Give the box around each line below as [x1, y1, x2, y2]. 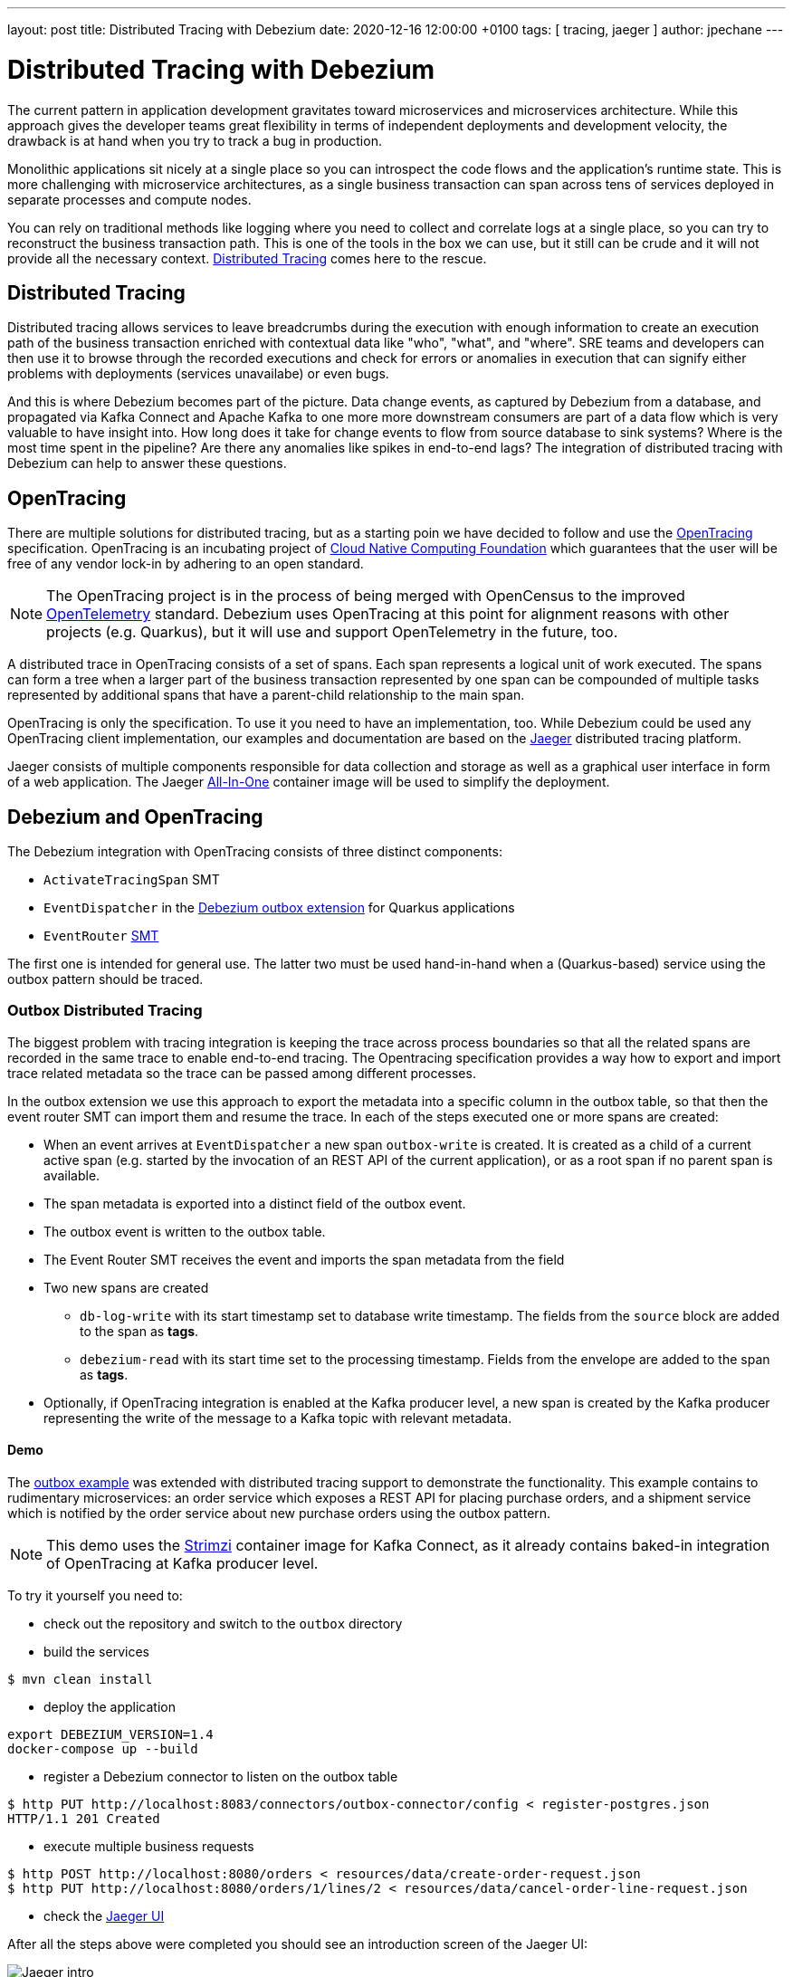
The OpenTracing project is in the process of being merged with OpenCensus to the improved [46, 587, 685, 606]
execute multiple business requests [43, 1839, 254, 1854]
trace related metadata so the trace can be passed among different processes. [7, 1065, 476, 1081]
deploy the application [43, 1699, 177, 1714]
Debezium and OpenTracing [7, 805, 263, 828]
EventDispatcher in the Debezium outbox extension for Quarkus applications [43, 900, 515, 916]
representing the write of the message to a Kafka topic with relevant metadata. [43, 1409, 512, 1426]
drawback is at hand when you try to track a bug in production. [7, 132, 382, 148]
